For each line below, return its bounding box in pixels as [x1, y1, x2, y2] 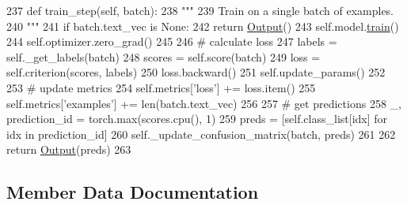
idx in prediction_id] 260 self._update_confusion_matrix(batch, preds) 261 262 [6, 125, 396, 142]
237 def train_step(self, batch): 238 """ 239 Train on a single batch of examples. [6, 2, 394, 18]
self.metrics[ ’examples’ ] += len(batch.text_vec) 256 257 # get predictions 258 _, [6, 95, 401, 111]
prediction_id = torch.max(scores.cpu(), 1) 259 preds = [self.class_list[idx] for [6, 110, 388, 127]
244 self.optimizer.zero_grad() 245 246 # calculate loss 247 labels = [6, 33, 337, 50]
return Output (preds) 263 [6, 141, 131, 158]
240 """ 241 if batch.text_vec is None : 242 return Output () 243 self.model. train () [6, 17, 399, 34]
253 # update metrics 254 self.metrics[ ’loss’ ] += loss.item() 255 [6, 79, 316, 95]
